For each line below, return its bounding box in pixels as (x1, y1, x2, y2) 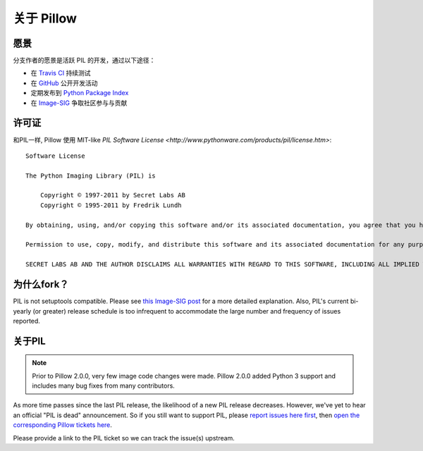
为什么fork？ (13, 278, 69, 290)
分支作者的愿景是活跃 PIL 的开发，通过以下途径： (13, 56, 156, 65)
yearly (13, 307, 32, 315)
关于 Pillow (13, 11, 78, 26)
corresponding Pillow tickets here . (13, 421, 113, 429)
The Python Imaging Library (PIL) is (25, 171, 157, 180)
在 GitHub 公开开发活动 (30, 78, 98, 87)
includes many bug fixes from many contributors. (32, 381, 176, 390)
